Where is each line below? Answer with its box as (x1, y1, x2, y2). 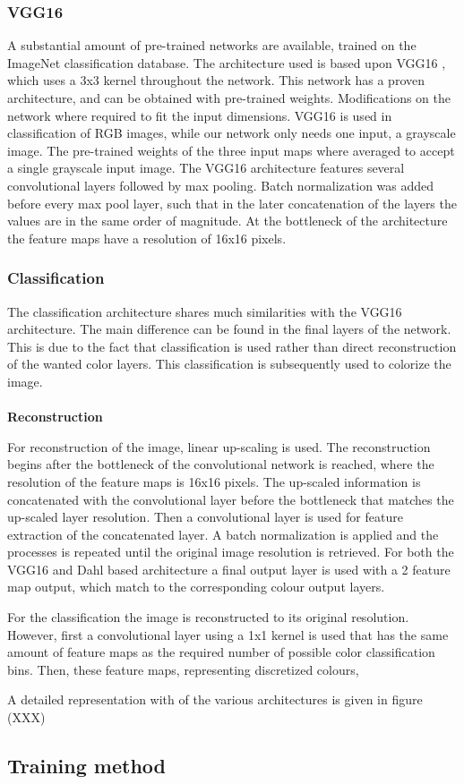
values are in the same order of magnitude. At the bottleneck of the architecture (7, 211, 448, 230)
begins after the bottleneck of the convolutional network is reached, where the (7, 455, 434, 473)
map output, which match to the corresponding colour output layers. (7, 577, 385, 596)
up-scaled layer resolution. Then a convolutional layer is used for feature (7, 507, 403, 526)
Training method (7, 752, 166, 780)
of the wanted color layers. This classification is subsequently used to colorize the (7, 354, 451, 373)
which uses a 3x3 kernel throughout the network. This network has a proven (7, 71, 425, 89)
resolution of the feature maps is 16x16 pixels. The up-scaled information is (7, 472, 421, 490)
